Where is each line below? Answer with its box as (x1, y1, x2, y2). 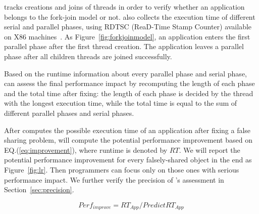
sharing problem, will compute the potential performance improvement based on (4, 135, 252, 145)
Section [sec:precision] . (4, 184, 74, 195)
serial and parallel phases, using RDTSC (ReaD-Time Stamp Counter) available (4, 21, 252, 32)
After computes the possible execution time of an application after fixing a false (4, 124, 251, 135)
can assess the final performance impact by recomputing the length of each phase (4, 78, 255, 89)
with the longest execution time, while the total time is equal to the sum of (4, 98, 237, 108)
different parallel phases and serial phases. (4, 107, 134, 118)
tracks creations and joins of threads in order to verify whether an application (4, 2, 245, 12)
